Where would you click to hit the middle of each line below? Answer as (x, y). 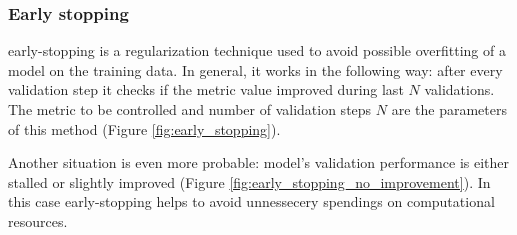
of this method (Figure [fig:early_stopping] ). (144, 128)
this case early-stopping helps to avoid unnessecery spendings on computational (251, 201)
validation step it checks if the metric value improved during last (206, 89)
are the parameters (449, 109)
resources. (38, 220)
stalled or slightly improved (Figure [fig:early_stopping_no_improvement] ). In (249, 181)
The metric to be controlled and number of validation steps (190, 109)
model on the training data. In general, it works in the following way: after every (255, 69)
